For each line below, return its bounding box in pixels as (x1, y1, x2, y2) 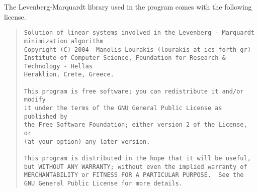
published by (24, 113, 67, 120)
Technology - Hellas (24, 62, 93, 70)
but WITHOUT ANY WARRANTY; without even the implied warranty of (24, 163, 247, 170)
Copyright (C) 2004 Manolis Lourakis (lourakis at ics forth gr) (24, 46, 251, 53)
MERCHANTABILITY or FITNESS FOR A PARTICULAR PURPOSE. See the (24, 171, 244, 179)
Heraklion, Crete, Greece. (24, 71, 114, 78)
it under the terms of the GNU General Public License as (24, 105, 222, 112)
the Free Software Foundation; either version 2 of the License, (24, 121, 247, 129)
